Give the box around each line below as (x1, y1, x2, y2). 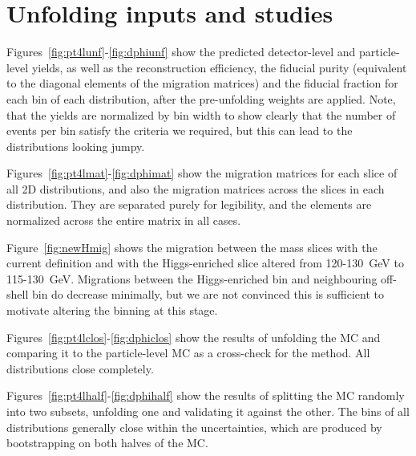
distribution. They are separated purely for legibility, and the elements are (6, 196, 372, 213)
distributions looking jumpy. (6, 137, 145, 154)
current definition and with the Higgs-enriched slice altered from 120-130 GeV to (6, 254, 404, 271)
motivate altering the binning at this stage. (6, 302, 218, 319)
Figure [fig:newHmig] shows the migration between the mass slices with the (6, 238, 378, 255)
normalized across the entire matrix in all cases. (6, 212, 241, 229)
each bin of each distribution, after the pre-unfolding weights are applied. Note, (6, 90, 396, 107)
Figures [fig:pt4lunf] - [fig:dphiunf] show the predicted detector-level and (6, 43, 356, 60)
